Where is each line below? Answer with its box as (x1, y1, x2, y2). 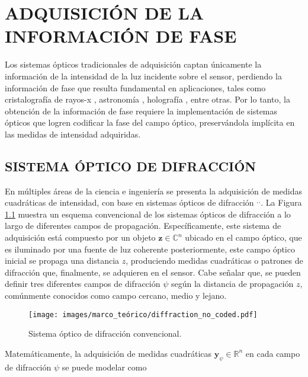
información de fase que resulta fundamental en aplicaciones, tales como (5, 81, 266, 94)
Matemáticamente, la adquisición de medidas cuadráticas (5, 347, 212, 359)
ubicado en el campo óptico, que (185, 231, 302, 244)
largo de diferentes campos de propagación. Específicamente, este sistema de (5, 219, 281, 232)
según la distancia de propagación (171, 277, 294, 290)
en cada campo (245, 347, 300, 359)
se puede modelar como (62, 360, 147, 373)
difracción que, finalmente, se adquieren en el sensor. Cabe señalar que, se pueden (5, 266, 301, 278)
